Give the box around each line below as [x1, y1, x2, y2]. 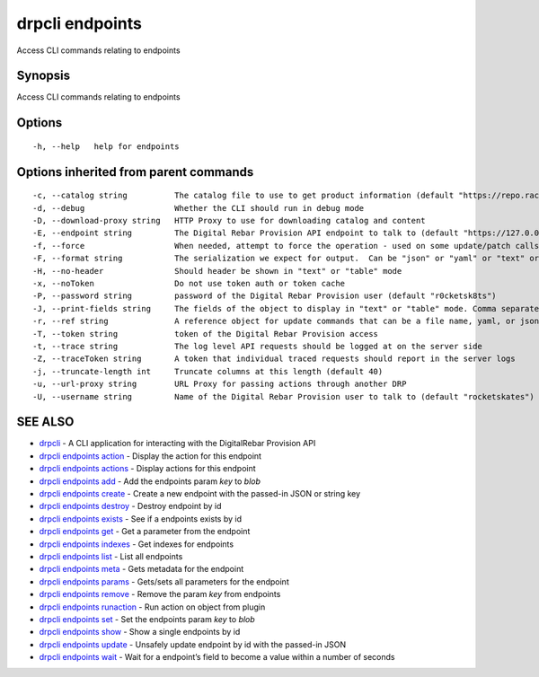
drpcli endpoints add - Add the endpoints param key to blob [39, 476, 261, 487]
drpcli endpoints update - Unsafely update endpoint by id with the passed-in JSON [39, 638, 347, 650]
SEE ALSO [16, 414, 75, 430]
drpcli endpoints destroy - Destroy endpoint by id [39, 501, 222, 512]
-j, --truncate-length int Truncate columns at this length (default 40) [32, 366, 384, 376]
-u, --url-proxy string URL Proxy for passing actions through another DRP [32, 379, 407, 390]
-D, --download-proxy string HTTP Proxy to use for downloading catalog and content [32, 215, 426, 226]
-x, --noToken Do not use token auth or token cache [32, 278, 346, 288]
